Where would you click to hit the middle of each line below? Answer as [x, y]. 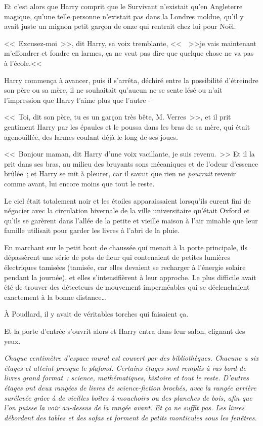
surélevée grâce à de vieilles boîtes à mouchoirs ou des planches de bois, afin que [128, 397]
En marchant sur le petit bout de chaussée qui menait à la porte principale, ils [126, 247]
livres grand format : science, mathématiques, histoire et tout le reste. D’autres [127, 378]
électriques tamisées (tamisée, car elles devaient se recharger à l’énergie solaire [125, 267]
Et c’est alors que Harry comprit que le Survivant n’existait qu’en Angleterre [123, 6]
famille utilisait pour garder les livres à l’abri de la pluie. [92, 230]
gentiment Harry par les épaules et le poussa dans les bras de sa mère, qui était [127, 126]
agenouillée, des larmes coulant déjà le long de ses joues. [91, 137]
